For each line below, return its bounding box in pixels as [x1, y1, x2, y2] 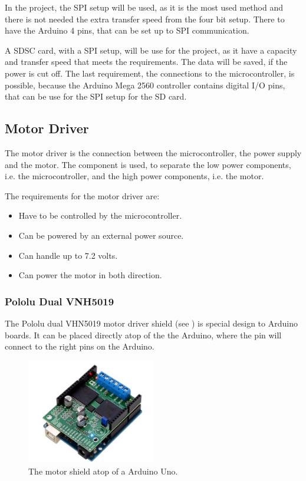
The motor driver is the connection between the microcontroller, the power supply [5, 146, 302, 159]
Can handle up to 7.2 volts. [18, 249, 118, 261]
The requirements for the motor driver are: [5, 189, 160, 202]
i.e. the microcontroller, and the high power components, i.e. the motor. [5, 170, 264, 182]
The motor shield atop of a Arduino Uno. [28, 464, 178, 477]
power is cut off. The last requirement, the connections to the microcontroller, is [5, 67, 295, 79]
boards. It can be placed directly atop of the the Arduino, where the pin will [5, 328, 282, 341]
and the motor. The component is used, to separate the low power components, [5, 158, 291, 170]
